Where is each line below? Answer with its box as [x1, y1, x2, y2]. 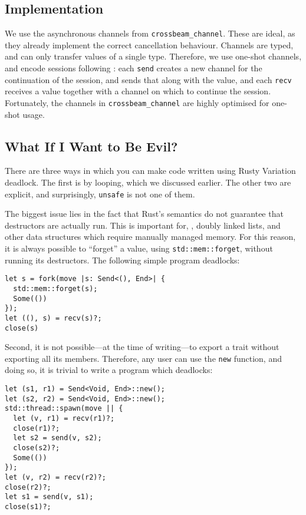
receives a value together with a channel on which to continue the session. [5, 85, 271, 97]
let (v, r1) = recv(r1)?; [13, 414, 115, 423]
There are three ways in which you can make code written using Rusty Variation [5, 164, 296, 177]
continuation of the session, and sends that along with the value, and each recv [5, 73, 292, 85]
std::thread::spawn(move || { [5, 404, 123, 413]
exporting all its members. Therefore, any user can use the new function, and [5, 352, 282, 364]
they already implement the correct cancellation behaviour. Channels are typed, [5, 38, 294, 51]
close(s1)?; [5, 502, 51, 511]
